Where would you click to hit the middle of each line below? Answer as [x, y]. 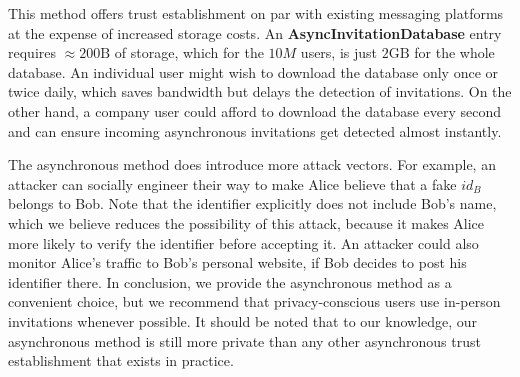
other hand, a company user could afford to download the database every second [255, 110]
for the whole [454, 52]
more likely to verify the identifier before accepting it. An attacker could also [243, 242]
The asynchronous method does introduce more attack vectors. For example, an [252, 164]
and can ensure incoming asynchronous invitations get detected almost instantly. [255, 130]
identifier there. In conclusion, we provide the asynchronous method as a [230, 281]
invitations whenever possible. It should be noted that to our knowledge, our [243, 320]
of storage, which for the [189, 52]
